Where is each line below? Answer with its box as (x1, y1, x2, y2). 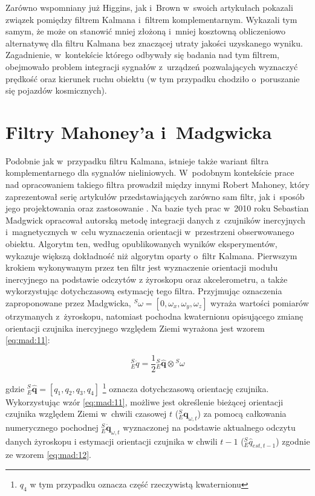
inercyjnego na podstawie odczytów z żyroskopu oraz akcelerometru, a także (5, 272, 288, 285)
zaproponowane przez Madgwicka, (5, 297, 131, 309)
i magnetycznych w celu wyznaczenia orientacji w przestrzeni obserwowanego (5, 225, 294, 238)
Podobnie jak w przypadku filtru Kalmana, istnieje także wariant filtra (5, 154, 269, 167)
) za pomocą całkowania (197, 407, 287, 420)
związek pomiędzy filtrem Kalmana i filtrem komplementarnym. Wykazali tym (5, 13, 297, 25)
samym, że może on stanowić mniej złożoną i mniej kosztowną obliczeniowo (5, 25, 285, 37)
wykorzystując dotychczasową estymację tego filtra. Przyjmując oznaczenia (5, 285, 282, 297)
